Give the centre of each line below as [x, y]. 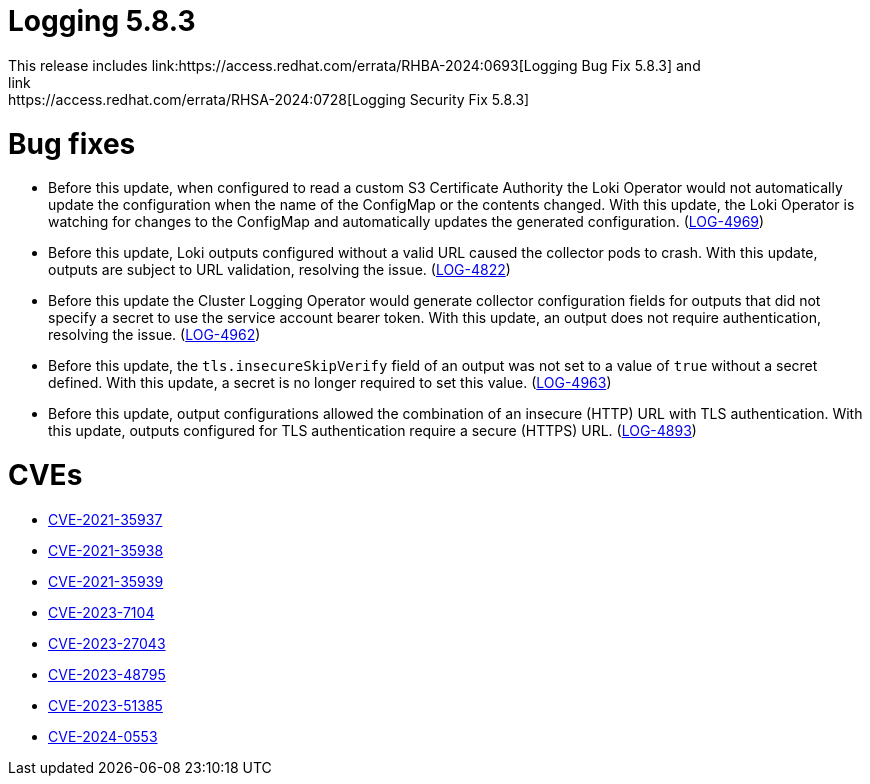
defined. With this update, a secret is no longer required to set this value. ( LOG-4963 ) [330, 383]
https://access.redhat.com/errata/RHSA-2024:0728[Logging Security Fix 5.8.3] [269, 99]
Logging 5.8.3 [102, 21]
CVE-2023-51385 [105, 705]
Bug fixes [72, 143]
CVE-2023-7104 [101, 612]
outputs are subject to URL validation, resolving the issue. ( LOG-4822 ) [279, 270]
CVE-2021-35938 [106, 550]
